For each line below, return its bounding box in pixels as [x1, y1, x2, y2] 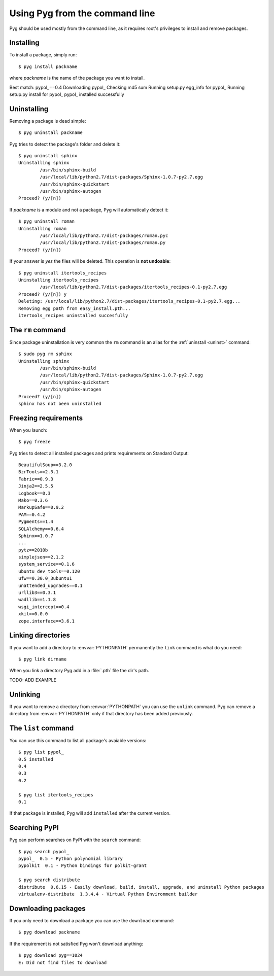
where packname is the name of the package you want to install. [9, 75, 145, 81]
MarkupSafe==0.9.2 [18, 505, 64, 510]
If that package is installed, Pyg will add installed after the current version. [9, 810, 171, 816]
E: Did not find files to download [18, 959, 107, 965]
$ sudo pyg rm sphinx [18, 351, 72, 357]
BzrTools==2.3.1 [18, 469, 59, 475]
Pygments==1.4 [18, 519, 53, 525]
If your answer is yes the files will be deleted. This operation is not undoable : [9, 258, 171, 264]
